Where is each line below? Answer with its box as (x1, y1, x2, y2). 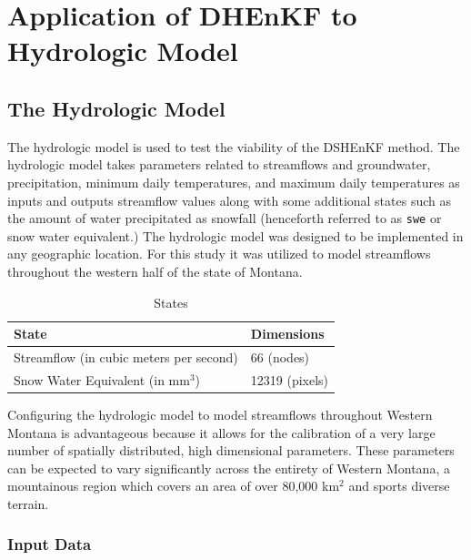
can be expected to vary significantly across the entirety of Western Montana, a (7, 458, 450, 477)
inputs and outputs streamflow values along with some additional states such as (7, 190, 451, 209)
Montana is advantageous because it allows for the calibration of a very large (7, 423, 436, 442)
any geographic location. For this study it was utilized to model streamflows (7, 244, 431, 263)
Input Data (7, 533, 92, 555)
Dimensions (250, 324, 325, 343)
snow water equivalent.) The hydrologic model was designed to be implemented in (7, 226, 464, 245)
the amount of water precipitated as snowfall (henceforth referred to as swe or (7, 209, 442, 228)
